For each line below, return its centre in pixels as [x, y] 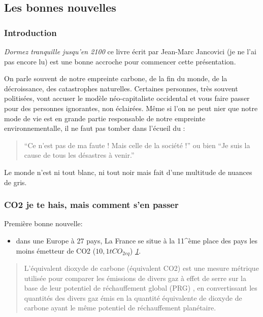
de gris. [15, 182]
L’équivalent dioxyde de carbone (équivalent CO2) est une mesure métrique [141, 268]
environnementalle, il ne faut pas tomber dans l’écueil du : [95, 128]
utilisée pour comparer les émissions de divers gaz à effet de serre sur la [135, 278]
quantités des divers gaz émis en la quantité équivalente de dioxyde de [133, 297]
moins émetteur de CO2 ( [56, 250]
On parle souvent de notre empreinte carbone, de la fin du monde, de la [116, 78]
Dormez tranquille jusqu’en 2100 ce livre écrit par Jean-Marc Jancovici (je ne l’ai [130, 51]
